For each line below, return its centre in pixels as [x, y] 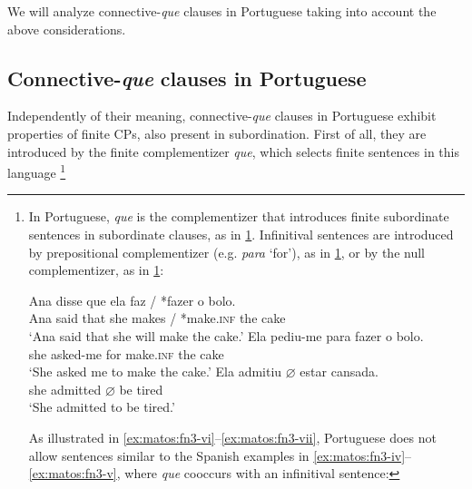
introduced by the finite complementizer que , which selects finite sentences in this [233, 151]
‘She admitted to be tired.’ [102, 407]
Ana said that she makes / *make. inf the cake [157, 318]
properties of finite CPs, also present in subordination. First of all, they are [217, 133]
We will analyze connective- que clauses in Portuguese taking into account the [222, 11]
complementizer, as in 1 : [96, 270]
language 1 [37, 171]
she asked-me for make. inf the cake [126, 353]
